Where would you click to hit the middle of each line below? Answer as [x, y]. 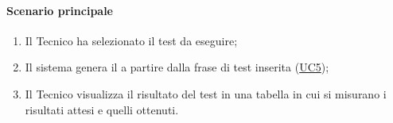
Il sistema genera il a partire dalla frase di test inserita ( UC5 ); [177, 67]
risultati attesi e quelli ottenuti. [102, 109]
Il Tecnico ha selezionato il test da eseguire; [131, 40]
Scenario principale [60, 10]
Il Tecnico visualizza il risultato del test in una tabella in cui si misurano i [206, 93]
